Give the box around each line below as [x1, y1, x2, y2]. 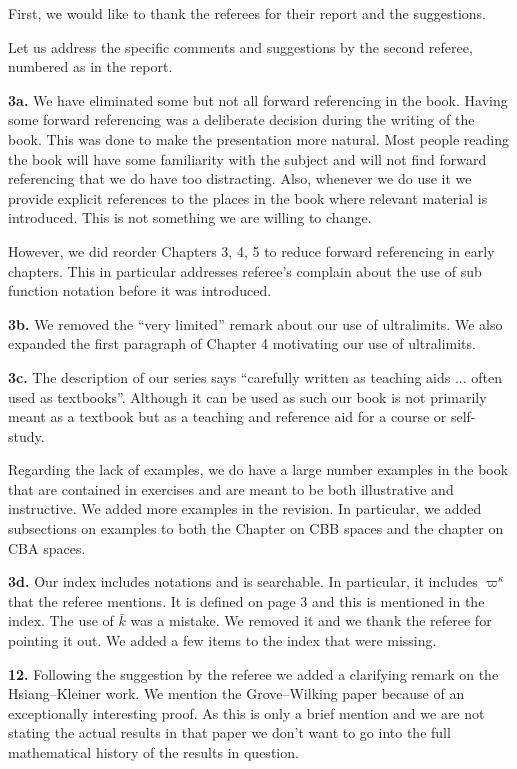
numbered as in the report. [8, 56, 173, 77]
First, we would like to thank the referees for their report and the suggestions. [8, 3, 487, 23]
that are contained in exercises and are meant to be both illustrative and [8, 478, 454, 499]
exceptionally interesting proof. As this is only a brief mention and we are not [8, 702, 485, 723]
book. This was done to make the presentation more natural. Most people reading [8, 128, 509, 149]
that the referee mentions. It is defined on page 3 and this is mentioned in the [8, 590, 485, 611]
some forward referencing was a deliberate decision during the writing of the [8, 109, 475, 130]
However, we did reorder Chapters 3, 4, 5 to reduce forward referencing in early [8, 240, 495, 261]
